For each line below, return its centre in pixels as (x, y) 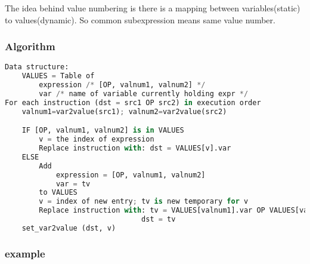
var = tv (73, 184)
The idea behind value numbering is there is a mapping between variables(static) (153, 8)
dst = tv (159, 220)
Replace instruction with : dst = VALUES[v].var (135, 148)
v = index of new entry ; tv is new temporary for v (144, 202)
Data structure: (37, 67)
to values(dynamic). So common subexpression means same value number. (140, 19)
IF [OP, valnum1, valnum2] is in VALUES (103, 131)
